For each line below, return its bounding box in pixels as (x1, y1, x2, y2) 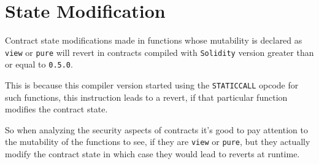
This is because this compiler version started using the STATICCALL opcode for (5, 79, 299, 92)
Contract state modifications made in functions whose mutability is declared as (5, 34, 302, 47)
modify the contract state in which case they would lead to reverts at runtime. (5, 147, 300, 160)
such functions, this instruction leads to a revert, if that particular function (5, 90, 288, 103)
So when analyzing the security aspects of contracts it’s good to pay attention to (5, 123, 308, 136)
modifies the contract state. (5, 103, 108, 115)
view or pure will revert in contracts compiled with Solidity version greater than (5, 45, 314, 58)
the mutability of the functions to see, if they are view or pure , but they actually (5, 135, 310, 148)
